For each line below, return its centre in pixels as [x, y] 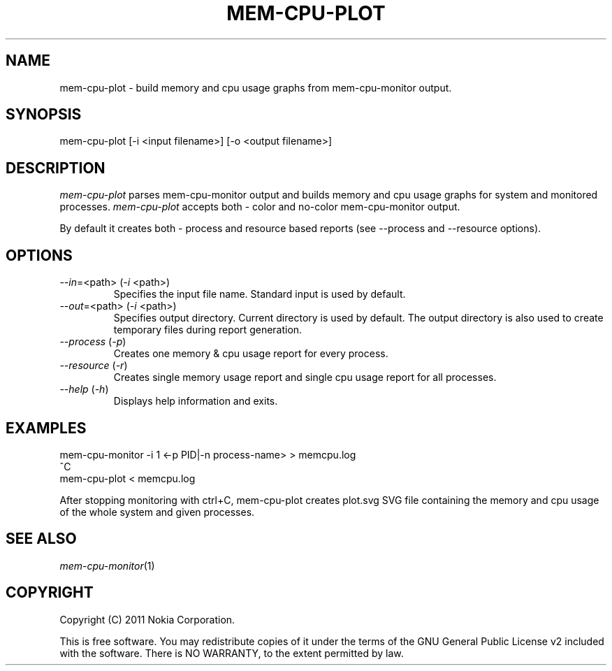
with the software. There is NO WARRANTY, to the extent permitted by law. [232, 653]
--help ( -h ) [84, 389]
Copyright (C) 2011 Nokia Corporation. [147, 619]
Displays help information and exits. [196, 401]
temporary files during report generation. [208, 330]
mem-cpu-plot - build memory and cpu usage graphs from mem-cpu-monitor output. [256, 87]
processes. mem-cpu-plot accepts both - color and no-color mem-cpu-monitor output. [260, 207]
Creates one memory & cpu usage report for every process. [251, 354]
